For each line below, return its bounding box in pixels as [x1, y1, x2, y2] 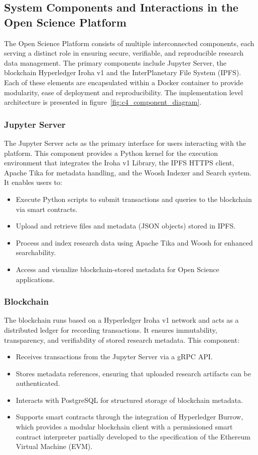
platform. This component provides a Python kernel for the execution [4, 147, 218, 158]
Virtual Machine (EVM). [16, 441, 93, 451]
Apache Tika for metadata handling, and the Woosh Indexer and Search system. [4, 167, 252, 177]
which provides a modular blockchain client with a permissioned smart [16, 421, 233, 432]
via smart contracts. [16, 203, 78, 214]
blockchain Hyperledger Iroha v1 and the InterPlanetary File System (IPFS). [4, 67, 241, 78]
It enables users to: [4, 177, 62, 187]
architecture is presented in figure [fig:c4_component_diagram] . [4, 97, 202, 107]
